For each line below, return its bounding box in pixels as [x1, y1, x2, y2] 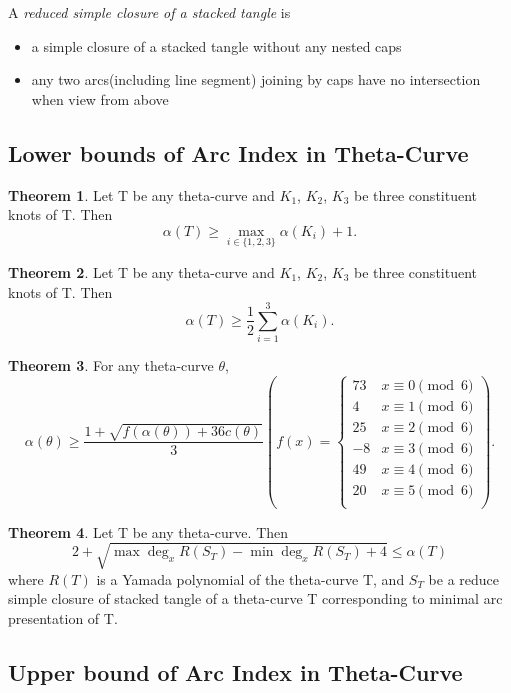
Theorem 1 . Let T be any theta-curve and [8, 184, 275, 205]
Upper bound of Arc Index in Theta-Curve [8, 656, 463, 687]
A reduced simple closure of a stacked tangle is [8, 2, 291, 22]
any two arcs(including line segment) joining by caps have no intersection [31, 69, 481, 90]
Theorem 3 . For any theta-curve [8, 355, 214, 376]
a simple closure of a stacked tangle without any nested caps [31, 35, 402, 56]
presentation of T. [8, 608, 118, 628]
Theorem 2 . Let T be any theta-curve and [8, 261, 275, 282]
